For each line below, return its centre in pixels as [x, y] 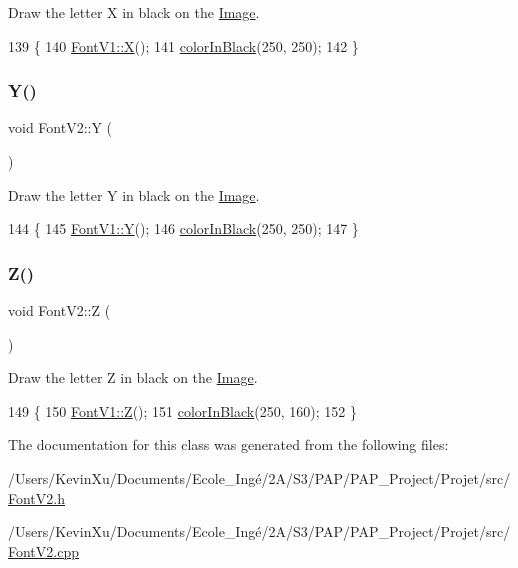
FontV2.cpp [43, 550]
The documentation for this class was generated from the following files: [228, 444]
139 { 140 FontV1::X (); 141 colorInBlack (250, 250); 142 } [183, 45]
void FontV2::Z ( [59, 310]
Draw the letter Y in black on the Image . [134, 194]
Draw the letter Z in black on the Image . [133, 377]
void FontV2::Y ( [60, 127]
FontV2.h [36, 497]
